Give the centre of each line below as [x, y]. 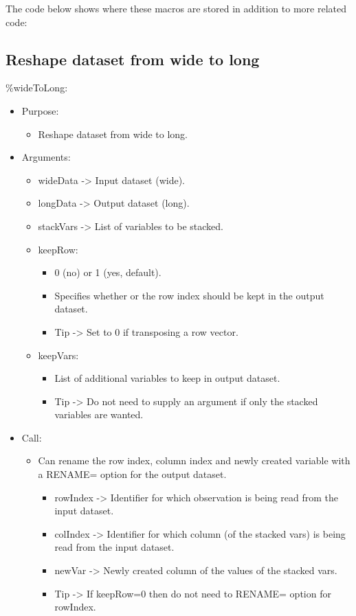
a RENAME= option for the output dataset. [132, 474]
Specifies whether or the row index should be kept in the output [189, 295]
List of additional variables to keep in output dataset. [167, 378]
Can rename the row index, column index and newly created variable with [194, 460]
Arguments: [46, 157]
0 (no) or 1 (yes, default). [108, 272]
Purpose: [40, 110]
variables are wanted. [99, 414]
